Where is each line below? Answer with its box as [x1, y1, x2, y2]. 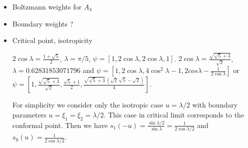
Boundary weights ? [12, 18, 74, 28]
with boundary [192, 99, 238, 110]
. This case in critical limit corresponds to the [104, 109, 244, 119]
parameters [12, 109, 47, 119]
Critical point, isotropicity [12, 35, 93, 45]
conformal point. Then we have [12, 119, 108, 130]
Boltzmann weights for [12, 1, 82, 11]
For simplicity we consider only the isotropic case [12, 99, 163, 110]
